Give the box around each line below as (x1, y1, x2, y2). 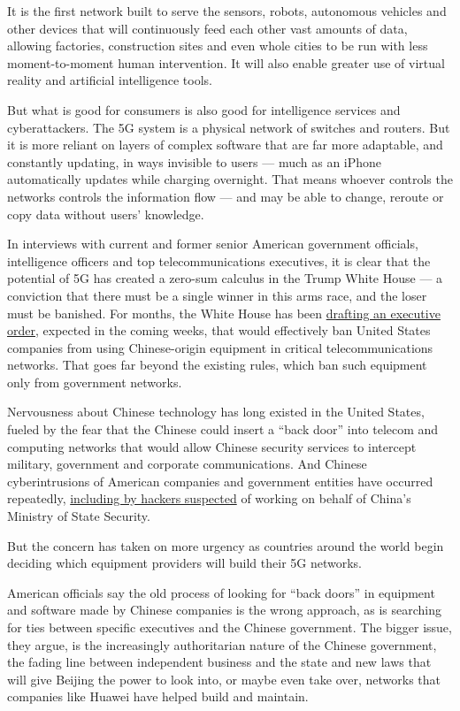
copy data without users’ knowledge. (7, 204, 204, 223)
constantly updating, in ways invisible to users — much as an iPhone (7, 152, 382, 171)
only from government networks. (7, 372, 182, 391)
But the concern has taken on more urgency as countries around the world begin (7, 536, 444, 554)
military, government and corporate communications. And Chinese (7, 455, 367, 473)
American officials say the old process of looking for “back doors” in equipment (7, 583, 435, 601)
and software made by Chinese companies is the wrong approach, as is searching (7, 600, 442, 619)
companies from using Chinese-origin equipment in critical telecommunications (7, 338, 433, 356)
